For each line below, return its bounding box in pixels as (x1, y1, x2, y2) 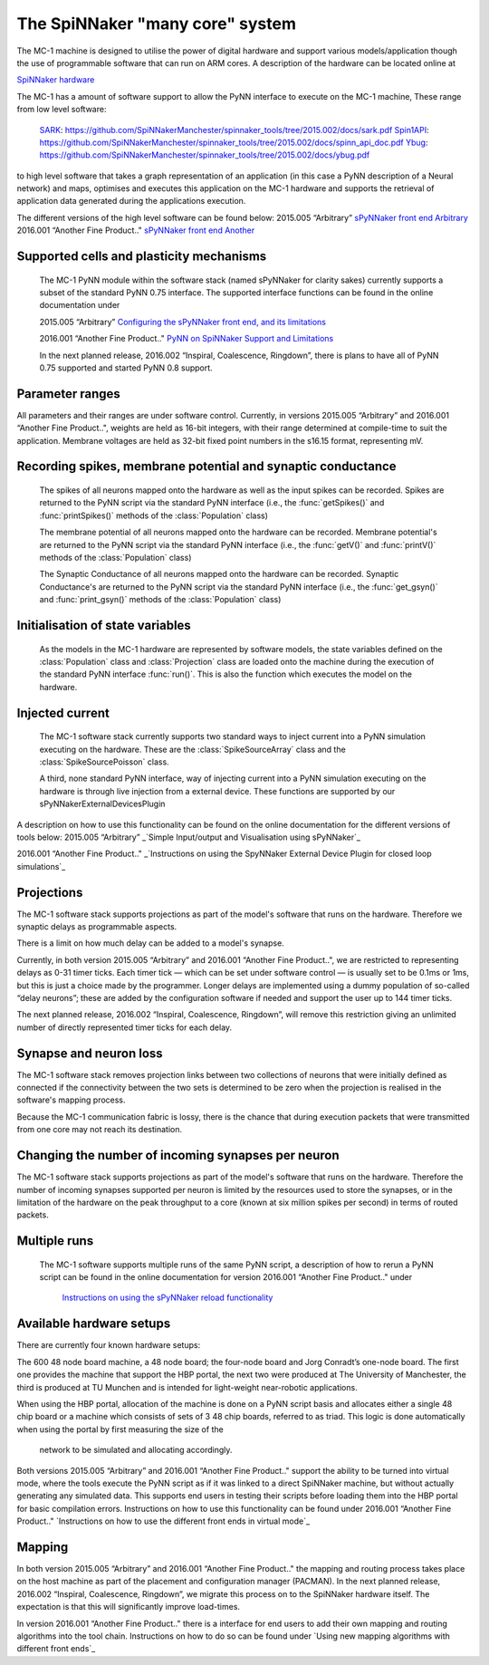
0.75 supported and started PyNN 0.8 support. (39, 362, 213, 373)
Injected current (16, 705, 110, 720)
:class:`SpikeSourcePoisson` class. (39, 756, 169, 767)
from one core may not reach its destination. (16, 1124, 183, 1135)
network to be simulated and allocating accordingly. (39, 1445, 233, 1456)
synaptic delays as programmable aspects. (16, 921, 177, 932)
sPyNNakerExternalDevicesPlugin (39, 798, 166, 810)
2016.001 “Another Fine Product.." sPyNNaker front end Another (16, 225, 255, 236)
